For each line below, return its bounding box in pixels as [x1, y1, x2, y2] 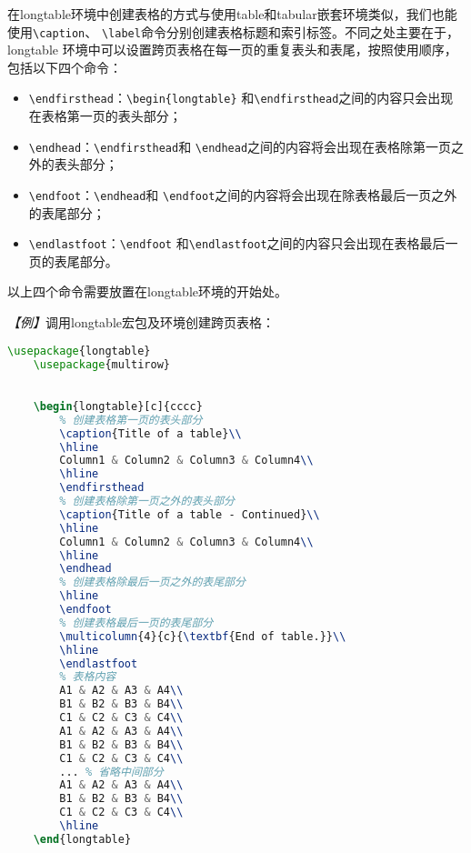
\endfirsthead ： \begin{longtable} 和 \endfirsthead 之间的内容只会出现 [28, 88, 454, 107]
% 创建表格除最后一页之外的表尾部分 [59, 576, 246, 589]
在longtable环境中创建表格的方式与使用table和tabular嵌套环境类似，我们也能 [7, 5, 457, 23]
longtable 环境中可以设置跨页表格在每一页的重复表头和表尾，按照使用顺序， [7, 40, 457, 59]
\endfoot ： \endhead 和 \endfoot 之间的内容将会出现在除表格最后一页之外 [28, 185, 457, 204]
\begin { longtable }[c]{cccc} [33, 399, 203, 413]
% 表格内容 [59, 670, 116, 684]
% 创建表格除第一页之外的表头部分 [59, 495, 235, 508]
